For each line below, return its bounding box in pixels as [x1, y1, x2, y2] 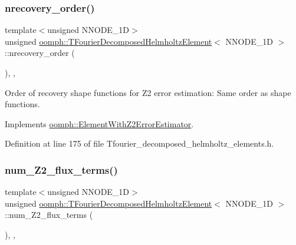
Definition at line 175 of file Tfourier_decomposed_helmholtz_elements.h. [5, 137, 274, 150]
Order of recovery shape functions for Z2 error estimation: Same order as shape [5, 86, 291, 98]
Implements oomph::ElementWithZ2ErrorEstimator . [5, 117, 194, 130]
